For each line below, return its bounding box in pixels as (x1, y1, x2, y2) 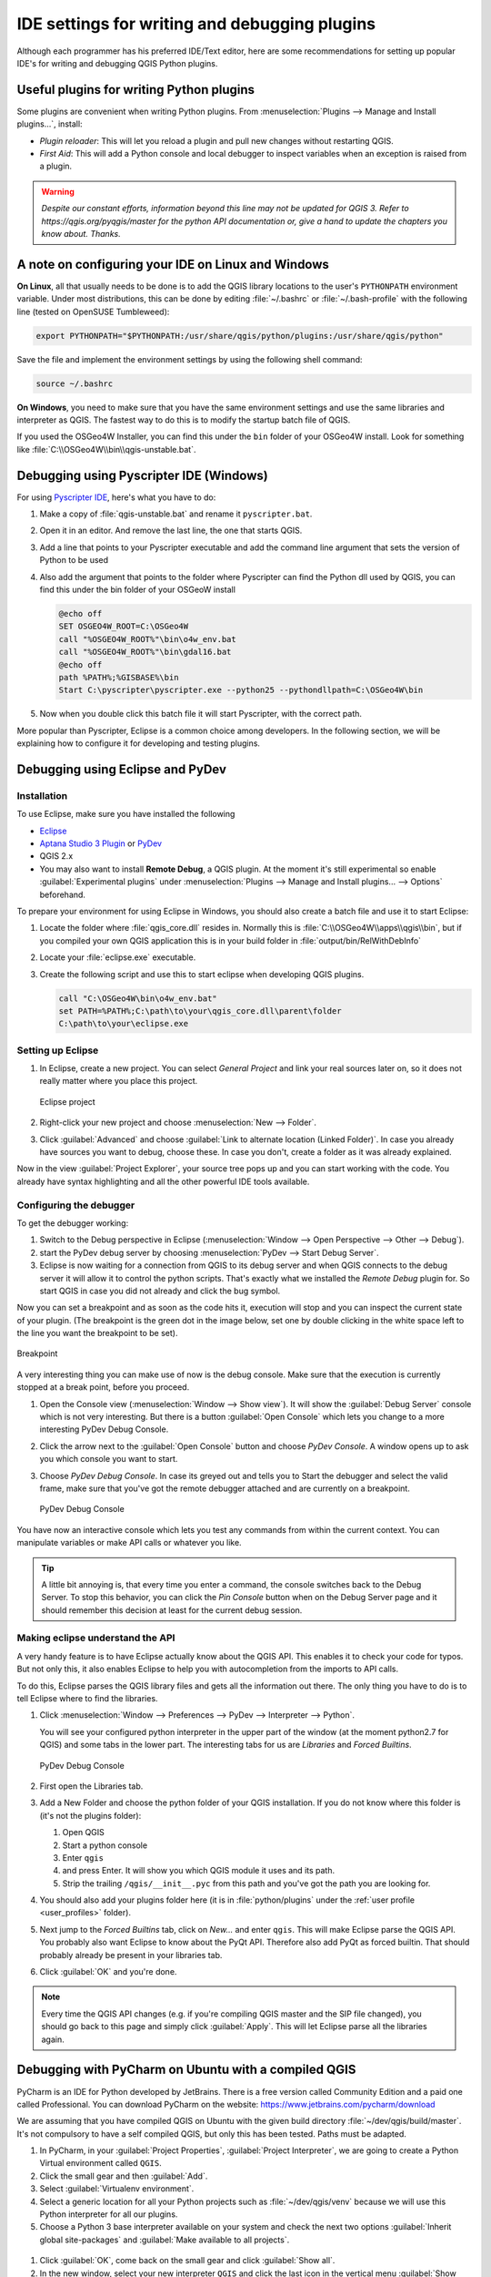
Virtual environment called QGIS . (39, 2158, 163, 2169)
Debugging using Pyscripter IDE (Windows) (16, 467, 268, 483)
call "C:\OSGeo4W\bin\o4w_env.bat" (58, 993, 217, 1004)
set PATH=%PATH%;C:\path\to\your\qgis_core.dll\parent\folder (58, 1006, 342, 1016)
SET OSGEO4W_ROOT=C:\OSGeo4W (58, 621, 189, 632)
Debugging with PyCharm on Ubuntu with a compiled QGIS (16, 2062, 356, 2078)
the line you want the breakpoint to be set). (16, 1328, 178, 1339)
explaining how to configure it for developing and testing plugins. (16, 738, 261, 749)
